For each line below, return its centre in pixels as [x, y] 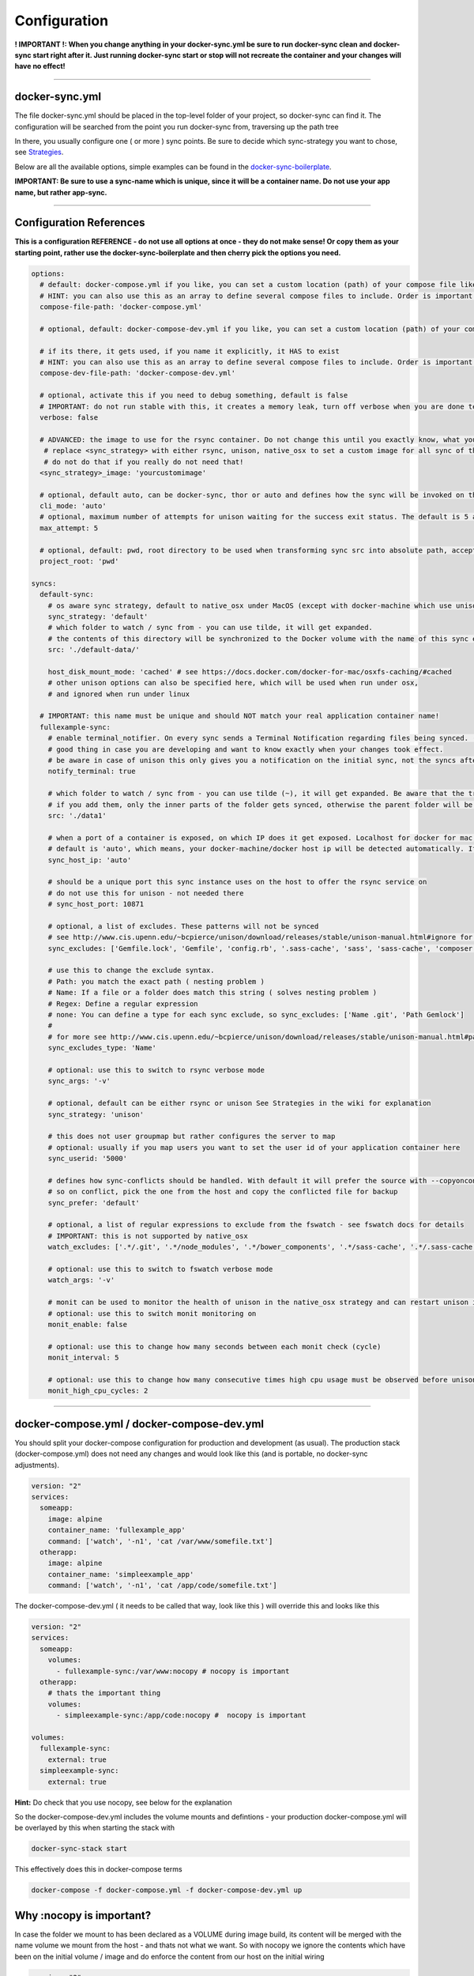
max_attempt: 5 [69, 528]
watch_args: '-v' [81, 1280]
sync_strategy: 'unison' [96, 1114]
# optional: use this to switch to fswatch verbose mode [160, 1269]
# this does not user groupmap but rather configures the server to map [192, 1137]
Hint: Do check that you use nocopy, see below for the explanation [123, 1802]
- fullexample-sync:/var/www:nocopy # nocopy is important [173, 1671]
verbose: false [69, 417]
